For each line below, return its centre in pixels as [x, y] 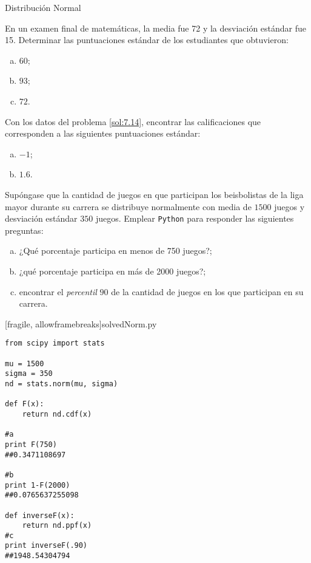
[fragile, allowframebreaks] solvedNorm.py [81, 323]
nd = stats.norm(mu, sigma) [62, 384]
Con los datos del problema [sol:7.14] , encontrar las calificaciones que [133, 121]
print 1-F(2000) [38, 485]
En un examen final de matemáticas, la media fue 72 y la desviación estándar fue [156, 28]
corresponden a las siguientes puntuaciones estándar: [103, 133]
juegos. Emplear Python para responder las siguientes [195, 218]
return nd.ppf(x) [57, 526]
